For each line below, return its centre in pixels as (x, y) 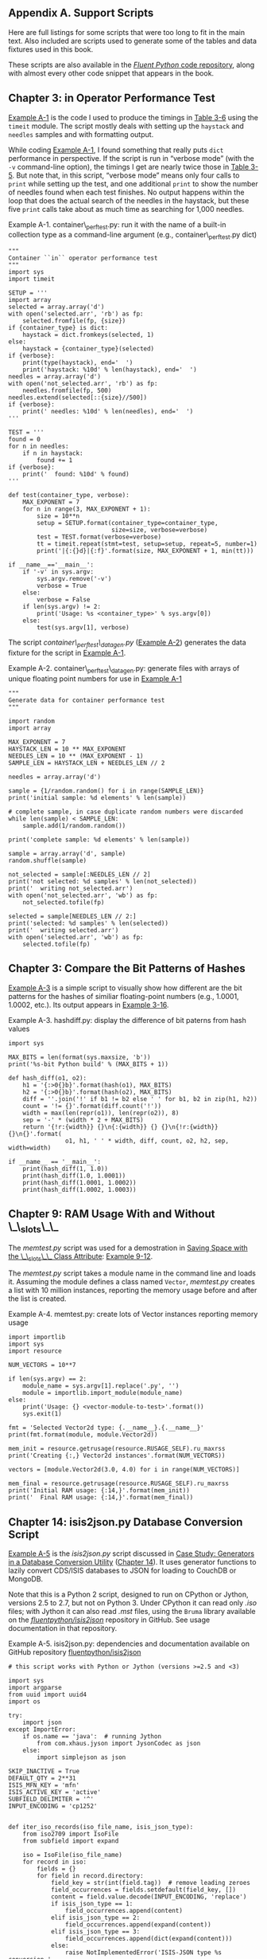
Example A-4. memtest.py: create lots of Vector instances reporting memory (133, 1314)
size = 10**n (58, 516)
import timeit (32, 279)
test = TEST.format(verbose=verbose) (99, 537)
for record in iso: (55, 1862)
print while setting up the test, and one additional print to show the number (133, 183)
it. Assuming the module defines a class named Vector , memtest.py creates (132, 1282)
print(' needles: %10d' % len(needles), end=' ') (108, 412)
